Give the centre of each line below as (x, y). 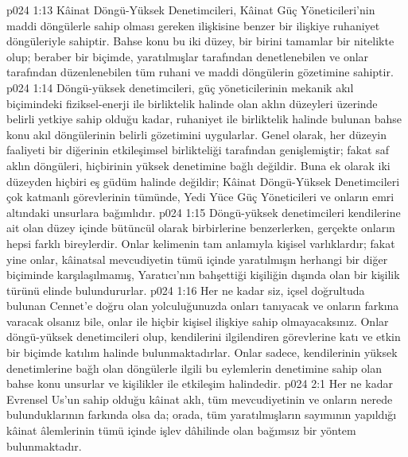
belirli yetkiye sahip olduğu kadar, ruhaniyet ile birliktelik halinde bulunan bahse (204, 119)
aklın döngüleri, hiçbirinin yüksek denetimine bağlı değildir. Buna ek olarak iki (198, 165)
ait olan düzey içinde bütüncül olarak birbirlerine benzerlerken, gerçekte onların (201, 228)
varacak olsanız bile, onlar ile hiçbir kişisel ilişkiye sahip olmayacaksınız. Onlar (198, 321)
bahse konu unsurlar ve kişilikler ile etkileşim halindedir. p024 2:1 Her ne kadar (200, 383)
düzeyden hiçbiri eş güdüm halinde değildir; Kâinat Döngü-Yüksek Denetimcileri (203, 181)
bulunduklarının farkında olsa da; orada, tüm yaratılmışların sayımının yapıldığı (202, 414)
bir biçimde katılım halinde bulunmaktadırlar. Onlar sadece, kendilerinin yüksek (202, 352)
